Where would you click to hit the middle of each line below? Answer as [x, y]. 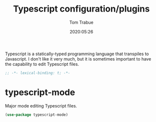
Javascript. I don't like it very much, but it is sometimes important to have [78, 59]
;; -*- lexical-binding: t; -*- [38, 73]
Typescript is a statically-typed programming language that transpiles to [77, 54]
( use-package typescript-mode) [37, 115]
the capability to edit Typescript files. [42, 64]
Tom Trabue [81, 22]
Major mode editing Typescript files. [41, 106]
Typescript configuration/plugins [81, 9]
